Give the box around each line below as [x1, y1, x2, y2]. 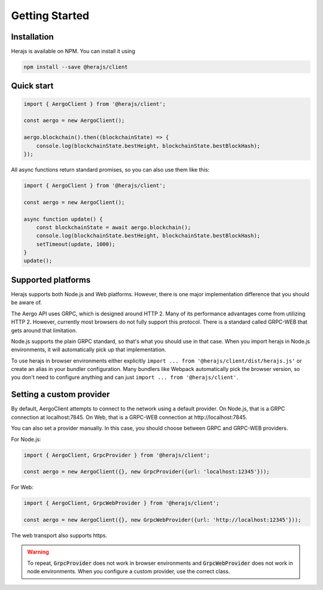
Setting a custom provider [11, 390, 110, 400]
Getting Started [11, 9, 90, 22]
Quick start [11, 81, 54, 91]
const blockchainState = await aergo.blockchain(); [36, 224, 191, 230]
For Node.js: [11, 436, 41, 443]
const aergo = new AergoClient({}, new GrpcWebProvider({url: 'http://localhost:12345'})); [23, 516, 301, 524]
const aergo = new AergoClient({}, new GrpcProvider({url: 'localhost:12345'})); [23, 469, 270, 475]
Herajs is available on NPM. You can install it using [11, 48, 136, 55]
